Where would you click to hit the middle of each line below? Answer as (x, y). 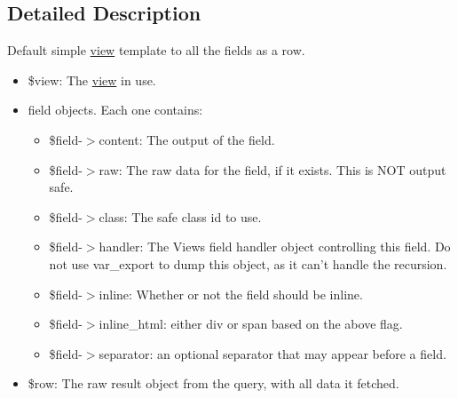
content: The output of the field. (187, 139)
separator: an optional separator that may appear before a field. (272, 353)
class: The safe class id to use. (180, 216)
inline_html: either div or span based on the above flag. (251, 324)
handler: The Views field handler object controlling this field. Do (275, 247)
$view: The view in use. (92, 80)
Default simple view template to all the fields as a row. (156, 50)
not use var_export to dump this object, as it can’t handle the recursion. (248, 263)
